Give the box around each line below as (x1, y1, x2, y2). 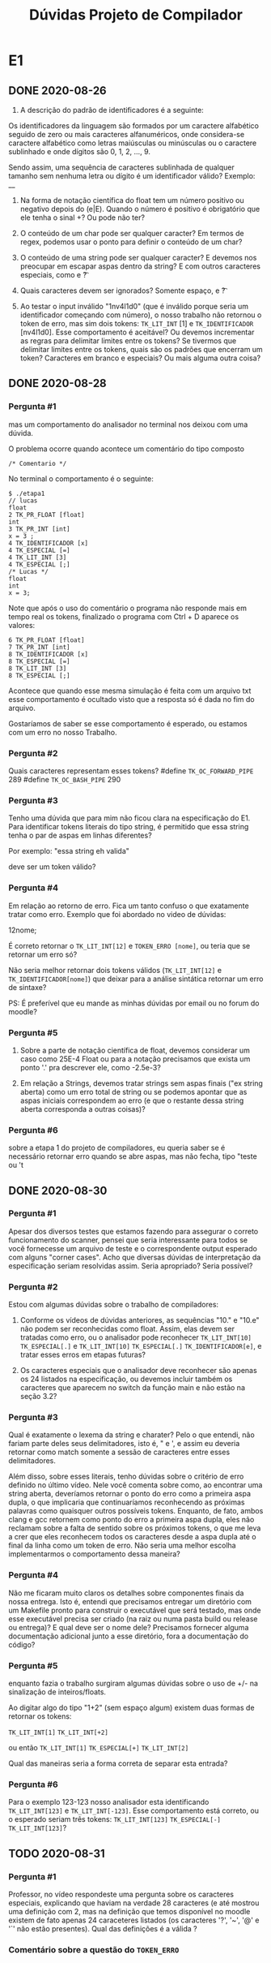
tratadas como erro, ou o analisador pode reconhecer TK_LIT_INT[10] (19, 1332, 252, 1342)
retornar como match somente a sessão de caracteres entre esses (8, 1447, 231, 1457)
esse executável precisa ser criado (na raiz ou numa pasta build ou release (8, 1613, 258, 1624)
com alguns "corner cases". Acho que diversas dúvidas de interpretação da (8, 1252, 261, 1262)
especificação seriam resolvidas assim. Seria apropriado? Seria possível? (8, 1260, 253, 1271)
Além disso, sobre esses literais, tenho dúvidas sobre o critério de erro (8, 1471, 244, 1482)
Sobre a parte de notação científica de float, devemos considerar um (19, 1045, 251, 1055)
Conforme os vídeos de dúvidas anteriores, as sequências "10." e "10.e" (19, 1315, 260, 1325)
